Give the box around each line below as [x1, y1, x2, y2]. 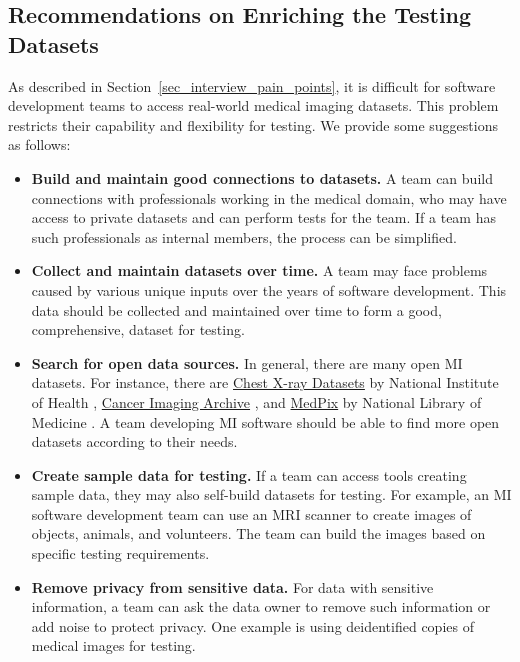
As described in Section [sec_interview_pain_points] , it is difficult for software [8, 75, 496, 96]
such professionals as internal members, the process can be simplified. [31, 226, 457, 247]
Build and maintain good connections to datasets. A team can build [31, 167, 493, 188]
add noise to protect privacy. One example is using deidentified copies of [31, 615, 474, 636]
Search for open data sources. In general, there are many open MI [31, 352, 463, 373]
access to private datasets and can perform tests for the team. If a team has [31, 207, 496, 228]
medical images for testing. [31, 635, 196, 656]
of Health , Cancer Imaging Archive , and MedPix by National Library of [31, 391, 482, 412]
